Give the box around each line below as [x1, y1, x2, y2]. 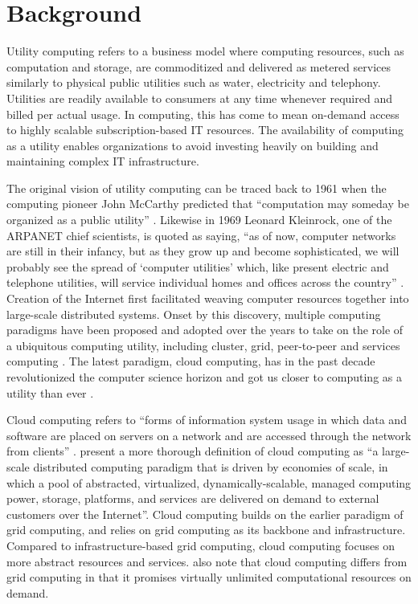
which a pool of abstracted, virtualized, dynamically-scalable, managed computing [6, 474, 412, 491]
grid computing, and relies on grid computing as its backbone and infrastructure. [6, 521, 406, 538]
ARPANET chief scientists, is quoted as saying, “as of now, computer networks [6, 226, 396, 243]
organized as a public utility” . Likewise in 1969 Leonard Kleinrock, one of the [6, 211, 392, 228]
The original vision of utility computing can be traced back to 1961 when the [6, 179, 387, 196]
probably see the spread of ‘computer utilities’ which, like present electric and [6, 258, 389, 275]
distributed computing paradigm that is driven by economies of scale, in [33, 458, 388, 475]
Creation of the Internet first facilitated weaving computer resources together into [6, 290, 409, 307]
